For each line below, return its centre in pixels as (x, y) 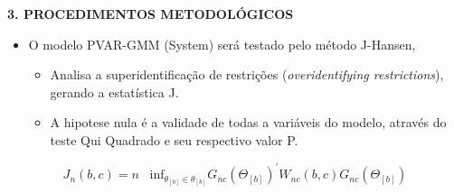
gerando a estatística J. (114, 92)
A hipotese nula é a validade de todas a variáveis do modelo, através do (248, 122)
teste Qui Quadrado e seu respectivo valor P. (174, 139)
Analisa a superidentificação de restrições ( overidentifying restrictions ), (247, 74)
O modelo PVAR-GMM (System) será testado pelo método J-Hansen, (222, 44)
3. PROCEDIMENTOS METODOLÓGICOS (151, 14)
